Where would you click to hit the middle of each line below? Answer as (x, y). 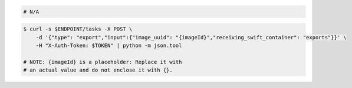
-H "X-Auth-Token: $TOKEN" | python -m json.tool (109, 45)
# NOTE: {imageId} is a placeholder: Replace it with (103, 62)
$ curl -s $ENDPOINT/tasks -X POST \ (78, 29)
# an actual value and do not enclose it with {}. (98, 70)
